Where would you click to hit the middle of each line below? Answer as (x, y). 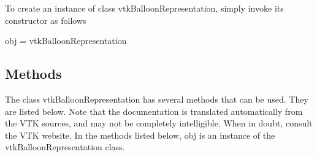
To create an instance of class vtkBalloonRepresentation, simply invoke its (144, 8)
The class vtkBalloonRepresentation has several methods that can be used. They (157, 99)
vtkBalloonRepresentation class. (65, 147)
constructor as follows (46, 20)
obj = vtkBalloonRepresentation (66, 41)
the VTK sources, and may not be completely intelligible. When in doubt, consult (159, 123)
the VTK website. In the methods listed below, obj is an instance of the (140, 135)
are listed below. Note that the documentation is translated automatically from (154, 111)
